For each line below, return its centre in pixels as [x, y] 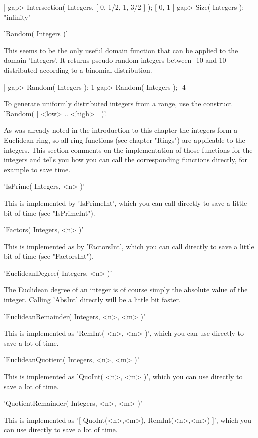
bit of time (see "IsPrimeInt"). [50, 212]
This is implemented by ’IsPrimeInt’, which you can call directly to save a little [126, 202]
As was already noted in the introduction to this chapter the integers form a [121, 130]
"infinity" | [20, 16]
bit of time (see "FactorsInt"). [49, 256]
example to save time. [37, 169]
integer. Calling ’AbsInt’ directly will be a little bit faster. [92, 300]
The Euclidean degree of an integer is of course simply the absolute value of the [126, 290]
